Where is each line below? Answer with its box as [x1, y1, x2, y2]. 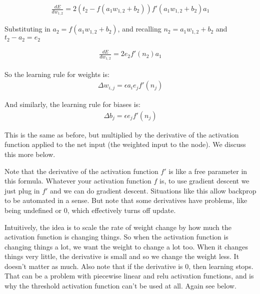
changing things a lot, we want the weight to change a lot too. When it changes [4, 241, 248, 251]
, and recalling [117, 23, 161, 34]
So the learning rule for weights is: [4, 68, 109, 79]
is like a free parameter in [168, 165, 247, 176]
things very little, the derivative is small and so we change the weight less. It [4, 251, 239, 261]
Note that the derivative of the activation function [4, 165, 158, 176]
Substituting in [4, 23, 50, 34]
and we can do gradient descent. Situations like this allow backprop [50, 185, 256, 195]
